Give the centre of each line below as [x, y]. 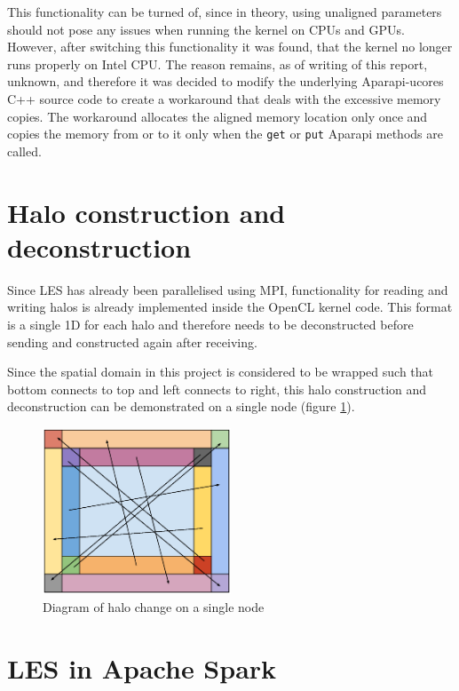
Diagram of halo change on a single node [154, 606]
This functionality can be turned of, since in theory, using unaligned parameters [225, 12]
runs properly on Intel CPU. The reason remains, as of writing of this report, [218, 64]
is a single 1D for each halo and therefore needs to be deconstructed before [210, 324]
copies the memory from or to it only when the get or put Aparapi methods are [225, 134]
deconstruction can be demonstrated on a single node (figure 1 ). [181, 406]
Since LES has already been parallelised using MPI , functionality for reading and [228, 289]
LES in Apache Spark [142, 667]
